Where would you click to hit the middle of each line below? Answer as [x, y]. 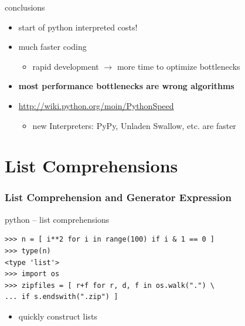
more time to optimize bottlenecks [178, 66]
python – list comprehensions [57, 219]
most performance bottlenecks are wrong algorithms [126, 86]
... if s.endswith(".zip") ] [62, 297]
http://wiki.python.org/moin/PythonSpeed [96, 105]
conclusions [25, 7]
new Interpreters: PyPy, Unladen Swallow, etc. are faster [134, 125]
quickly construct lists [58, 316]
